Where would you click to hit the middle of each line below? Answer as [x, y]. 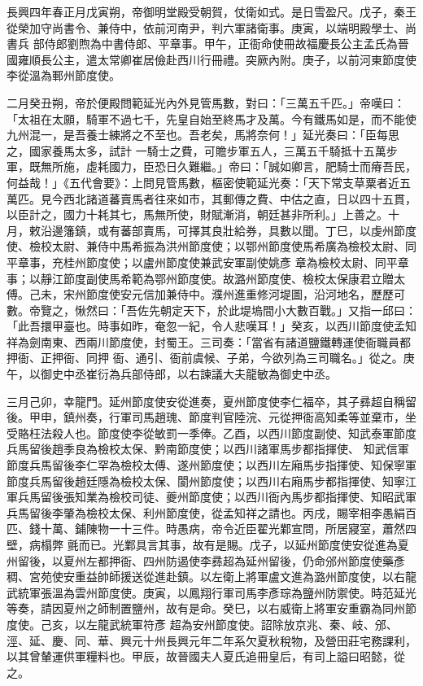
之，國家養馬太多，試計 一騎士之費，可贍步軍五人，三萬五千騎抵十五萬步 [202, 150]
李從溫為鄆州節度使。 [63, 75]
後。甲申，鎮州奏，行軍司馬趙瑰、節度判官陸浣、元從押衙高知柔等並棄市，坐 [211, 417]
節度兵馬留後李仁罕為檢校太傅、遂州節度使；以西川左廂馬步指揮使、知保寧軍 [211, 465]
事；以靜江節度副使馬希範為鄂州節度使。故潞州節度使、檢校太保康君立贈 [200, 278]
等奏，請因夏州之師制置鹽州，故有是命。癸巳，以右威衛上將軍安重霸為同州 [206, 608]
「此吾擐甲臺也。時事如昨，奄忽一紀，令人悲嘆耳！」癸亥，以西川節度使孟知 [211, 326]
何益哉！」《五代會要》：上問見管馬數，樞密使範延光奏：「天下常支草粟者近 [203, 182]
